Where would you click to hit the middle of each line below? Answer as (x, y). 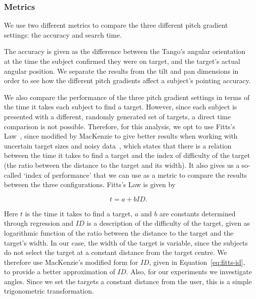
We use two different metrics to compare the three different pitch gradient (116, 25)
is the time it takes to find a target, (79, 213)
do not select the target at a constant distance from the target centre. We (116, 252)
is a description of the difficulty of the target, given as (168, 223)
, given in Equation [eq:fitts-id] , (197, 262)
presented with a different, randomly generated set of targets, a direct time (117, 116)
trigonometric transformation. (49, 291)
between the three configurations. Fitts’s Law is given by (90, 184)
